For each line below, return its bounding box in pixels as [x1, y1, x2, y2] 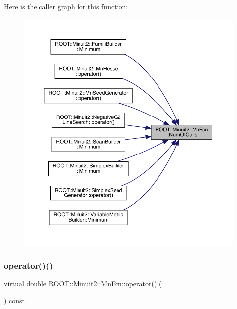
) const [4, 295, 25, 305]
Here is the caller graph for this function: [4, 1, 128, 11]
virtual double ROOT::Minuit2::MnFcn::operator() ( [4, 278, 162, 289]
